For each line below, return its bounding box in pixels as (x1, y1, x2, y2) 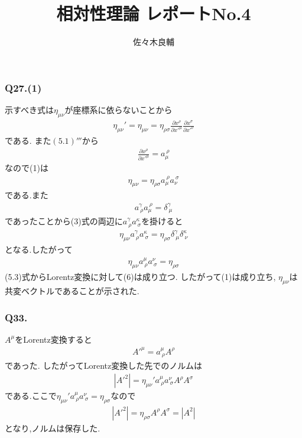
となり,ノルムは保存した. (5, 421, 100, 434)
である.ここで (5, 389, 57, 402)
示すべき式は (5, 104, 54, 116)
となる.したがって (5, 243, 73, 256)
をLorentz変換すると (15, 333, 92, 345)
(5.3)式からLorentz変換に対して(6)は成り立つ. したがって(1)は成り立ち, (5, 270, 276, 283)
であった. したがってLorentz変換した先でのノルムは (5, 359, 202, 372)
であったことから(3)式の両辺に (5, 215, 123, 227)
